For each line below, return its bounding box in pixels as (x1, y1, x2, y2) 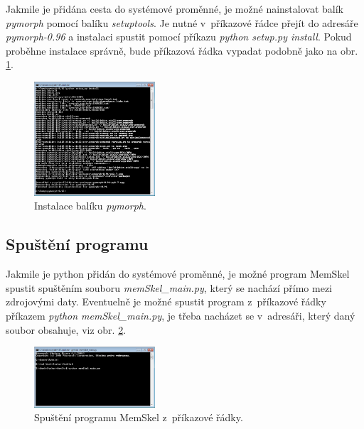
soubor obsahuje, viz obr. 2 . (6, 322, 127, 337)
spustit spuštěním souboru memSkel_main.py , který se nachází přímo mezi (6, 280, 333, 295)
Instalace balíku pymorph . (34, 198, 146, 213)
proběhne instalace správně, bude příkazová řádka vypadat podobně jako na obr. (6, 43, 358, 58)
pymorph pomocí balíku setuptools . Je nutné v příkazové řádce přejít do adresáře (6, 15, 358, 30)
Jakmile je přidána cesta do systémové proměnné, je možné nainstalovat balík (6, 1, 343, 16)
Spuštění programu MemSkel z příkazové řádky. (34, 410, 243, 425)
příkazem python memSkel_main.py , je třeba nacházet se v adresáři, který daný (6, 308, 355, 322)
